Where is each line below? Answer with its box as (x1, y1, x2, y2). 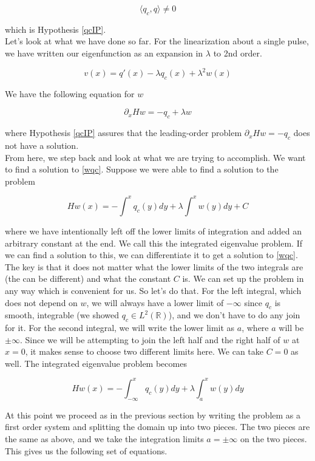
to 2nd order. (213, 46, 262, 59)
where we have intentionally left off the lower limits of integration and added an (5, 224, 302, 237)
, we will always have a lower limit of (86, 296, 224, 309)
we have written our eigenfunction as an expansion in (5, 46, 203, 59)
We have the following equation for (5, 87, 135, 100)
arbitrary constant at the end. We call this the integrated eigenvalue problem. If (5, 236, 302, 249)
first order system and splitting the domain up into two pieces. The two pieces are (5, 420, 310, 433)
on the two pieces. (240, 432, 307, 445)
